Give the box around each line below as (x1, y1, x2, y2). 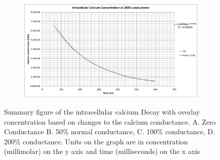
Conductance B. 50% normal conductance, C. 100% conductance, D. (4, 126, 215, 137)
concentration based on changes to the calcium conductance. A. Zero (4, 116, 216, 127)
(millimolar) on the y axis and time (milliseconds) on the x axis (4, 146, 200, 156)
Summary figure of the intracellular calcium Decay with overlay (4, 106, 200, 117)
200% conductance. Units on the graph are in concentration (4, 136, 188, 146)
